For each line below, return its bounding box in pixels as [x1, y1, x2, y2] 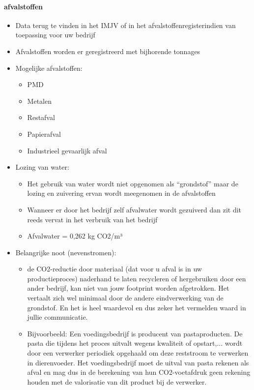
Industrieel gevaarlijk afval [27, 145, 107, 155]
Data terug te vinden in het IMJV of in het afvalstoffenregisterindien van [15, 20, 236, 30]
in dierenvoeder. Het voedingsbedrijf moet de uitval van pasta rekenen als [27, 357, 249, 367]
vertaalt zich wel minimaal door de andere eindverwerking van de [27, 293, 224, 303]
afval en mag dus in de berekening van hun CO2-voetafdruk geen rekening [27, 367, 251, 377]
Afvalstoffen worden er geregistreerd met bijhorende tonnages [15, 46, 200, 56]
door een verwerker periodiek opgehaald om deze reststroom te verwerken [27, 348, 249, 358]
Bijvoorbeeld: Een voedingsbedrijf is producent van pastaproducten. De [27, 328, 243, 338]
